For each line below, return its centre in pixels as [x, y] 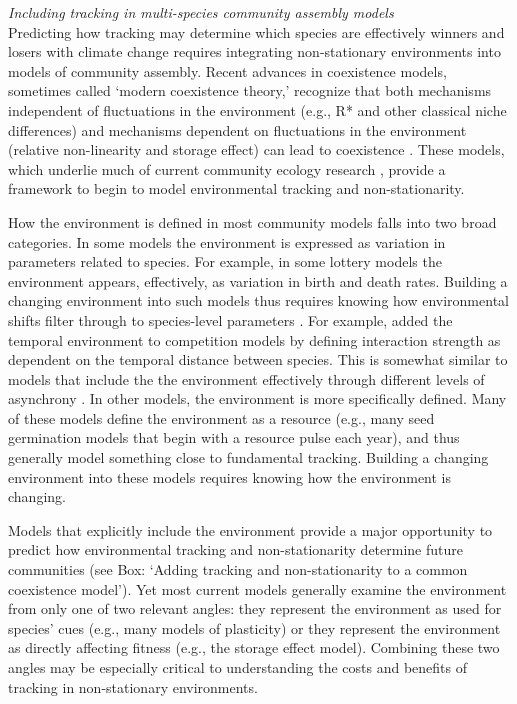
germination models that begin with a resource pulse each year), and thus [234, 437]
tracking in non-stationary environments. [133, 686]
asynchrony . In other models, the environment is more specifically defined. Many [257, 398]
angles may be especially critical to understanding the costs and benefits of [238, 667]
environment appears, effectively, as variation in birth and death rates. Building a [258, 280]
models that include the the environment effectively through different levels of [246, 378]
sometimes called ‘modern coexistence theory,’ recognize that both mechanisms [250, 90]
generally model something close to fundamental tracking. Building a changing [248, 457]
